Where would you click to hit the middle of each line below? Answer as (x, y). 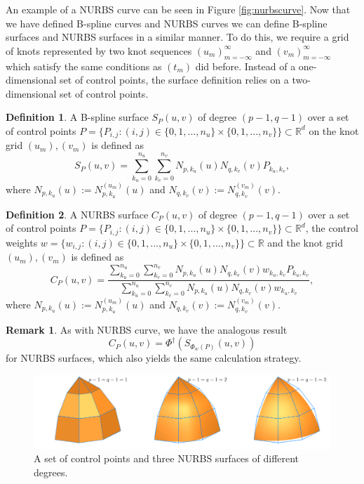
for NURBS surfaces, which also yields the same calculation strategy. (154, 358)
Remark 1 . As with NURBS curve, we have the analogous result (147, 329)
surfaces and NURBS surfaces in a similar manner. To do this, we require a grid (177, 37)
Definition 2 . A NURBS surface (77, 214)
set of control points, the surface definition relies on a (174, 80)
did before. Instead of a (245, 66)
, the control (332, 228)
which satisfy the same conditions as (84, 66)
